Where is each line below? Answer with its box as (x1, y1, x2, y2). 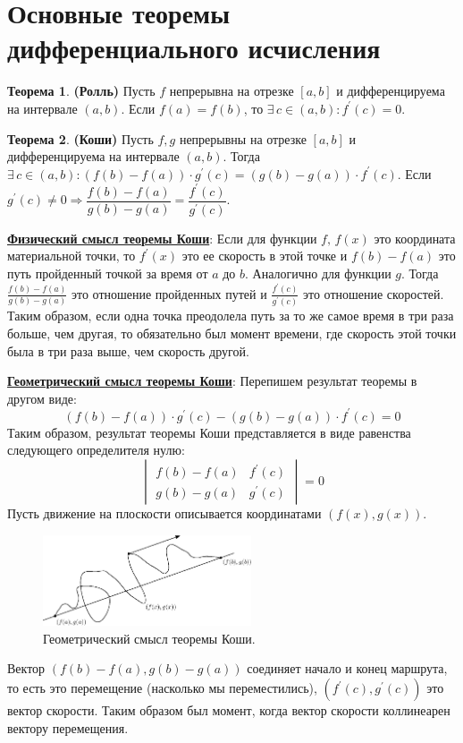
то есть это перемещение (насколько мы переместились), (7, 679, 317, 697)
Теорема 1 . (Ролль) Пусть (7, 81, 156, 100)
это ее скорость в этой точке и (181, 246, 348, 265)
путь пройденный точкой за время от (7, 263, 208, 282)
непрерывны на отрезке (179, 129, 307, 148)
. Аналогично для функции (245, 263, 391, 282)
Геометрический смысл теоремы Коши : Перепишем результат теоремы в (7, 371, 417, 390)
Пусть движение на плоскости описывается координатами (7, 504, 322, 523)
